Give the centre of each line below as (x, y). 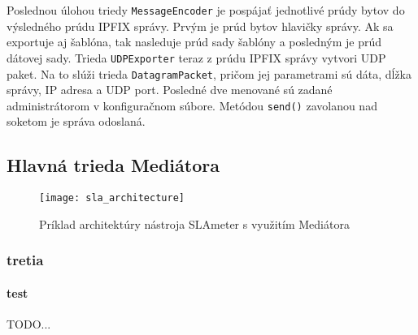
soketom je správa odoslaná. (76, 121)
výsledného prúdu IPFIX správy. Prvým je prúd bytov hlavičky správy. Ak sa (200, 26)
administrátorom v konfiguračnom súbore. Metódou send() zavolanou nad (192, 105)
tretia (25, 260)
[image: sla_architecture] (112, 198)
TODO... (29, 324)
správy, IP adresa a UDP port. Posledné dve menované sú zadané (170, 90)
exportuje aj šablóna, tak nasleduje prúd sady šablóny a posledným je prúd (194, 42)
